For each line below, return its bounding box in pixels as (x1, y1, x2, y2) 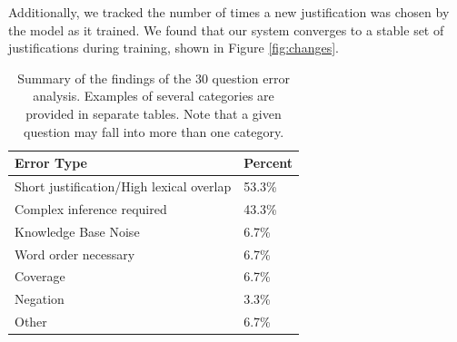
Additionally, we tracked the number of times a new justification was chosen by (8, 3, 450, 21)
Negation (15, 289, 65, 308)
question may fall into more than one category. (24, 122, 284, 141)
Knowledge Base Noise (15, 221, 140, 240)
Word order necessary (15, 244, 135, 263)
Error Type (15, 153, 87, 172)
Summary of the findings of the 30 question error (17, 68, 290, 87)
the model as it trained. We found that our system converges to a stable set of (8, 20, 444, 39)
